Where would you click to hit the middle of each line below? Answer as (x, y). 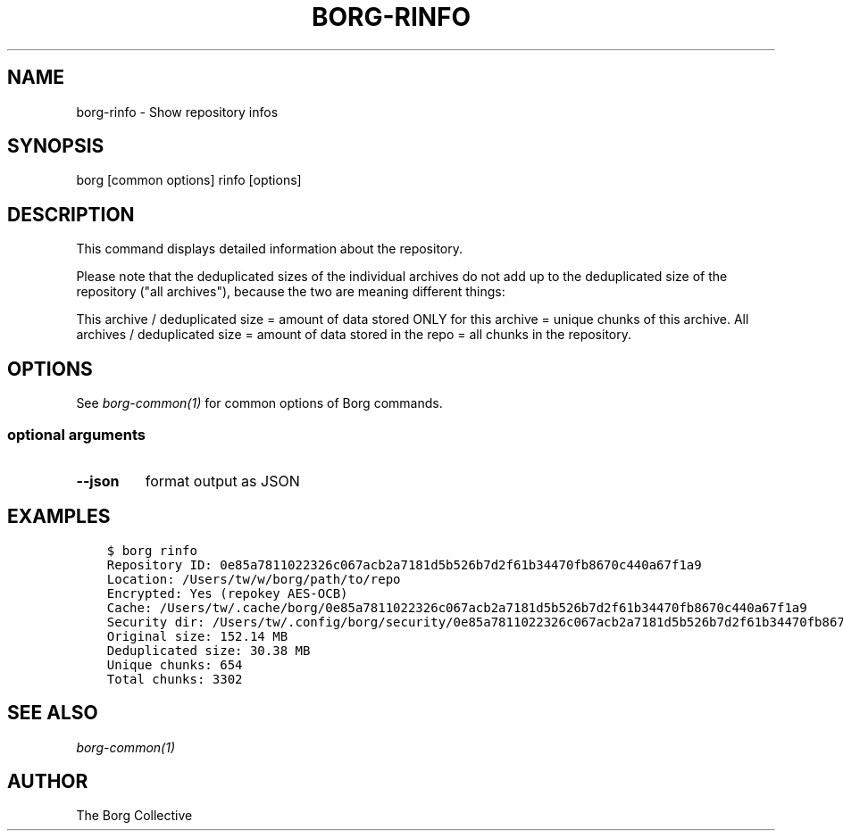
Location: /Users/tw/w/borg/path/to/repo (254, 579)
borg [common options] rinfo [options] (189, 180)
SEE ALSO (53, 713)
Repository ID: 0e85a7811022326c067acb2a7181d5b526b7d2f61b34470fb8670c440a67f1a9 (404, 564)
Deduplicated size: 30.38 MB (209, 650)
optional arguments (76, 434)
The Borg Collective (134, 816)
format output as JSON (222, 481)
